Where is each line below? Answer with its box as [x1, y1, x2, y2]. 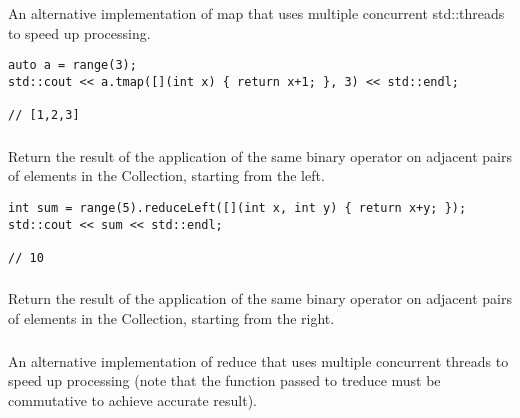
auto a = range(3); [8, 58, 137, 73]
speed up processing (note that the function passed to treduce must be [8, 370, 441, 391]
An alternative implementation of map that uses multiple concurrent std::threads [8, 2, 505, 23]
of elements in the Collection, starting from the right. [8, 307, 335, 328]
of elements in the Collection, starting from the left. [8, 165, 325, 186]
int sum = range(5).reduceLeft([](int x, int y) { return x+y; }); [8, 200, 467, 215]
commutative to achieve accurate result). [8, 389, 258, 410]
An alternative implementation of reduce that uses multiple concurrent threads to [8, 350, 509, 371]
